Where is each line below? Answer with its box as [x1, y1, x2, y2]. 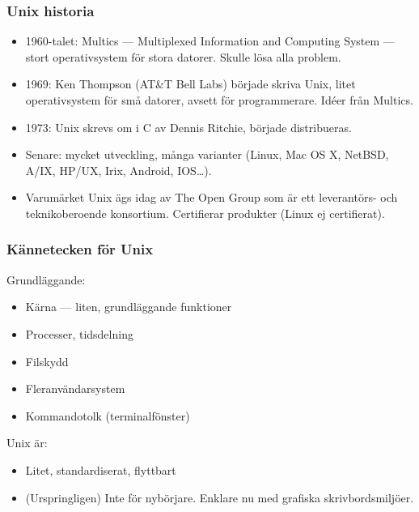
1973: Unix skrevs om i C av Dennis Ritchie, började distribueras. [25, 118, 352, 135]
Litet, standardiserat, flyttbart [25, 461, 176, 478]
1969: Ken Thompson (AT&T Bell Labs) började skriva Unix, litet [25, 75, 356, 92]
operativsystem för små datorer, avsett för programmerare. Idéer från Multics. [25, 92, 413, 108]
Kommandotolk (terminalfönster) [25, 407, 190, 424]
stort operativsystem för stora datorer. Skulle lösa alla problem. [25, 48, 341, 65]
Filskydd [25, 352, 69, 369]
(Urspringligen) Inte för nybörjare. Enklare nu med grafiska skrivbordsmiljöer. [25, 489, 414, 506]
